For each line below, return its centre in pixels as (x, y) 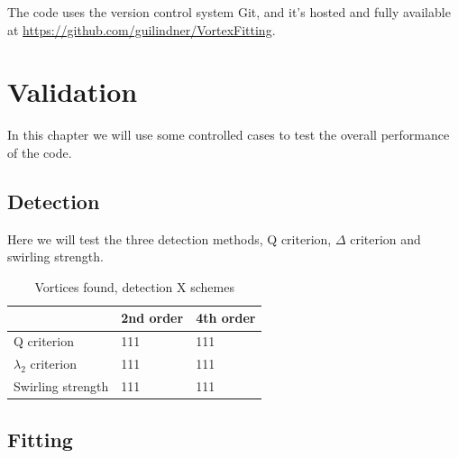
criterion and (385, 238)
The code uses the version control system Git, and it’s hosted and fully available (229, 12)
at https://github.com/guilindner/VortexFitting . (142, 29)
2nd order (152, 318)
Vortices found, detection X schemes (134, 286)
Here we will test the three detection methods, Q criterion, (169, 238)
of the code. (40, 152)
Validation (73, 92)
